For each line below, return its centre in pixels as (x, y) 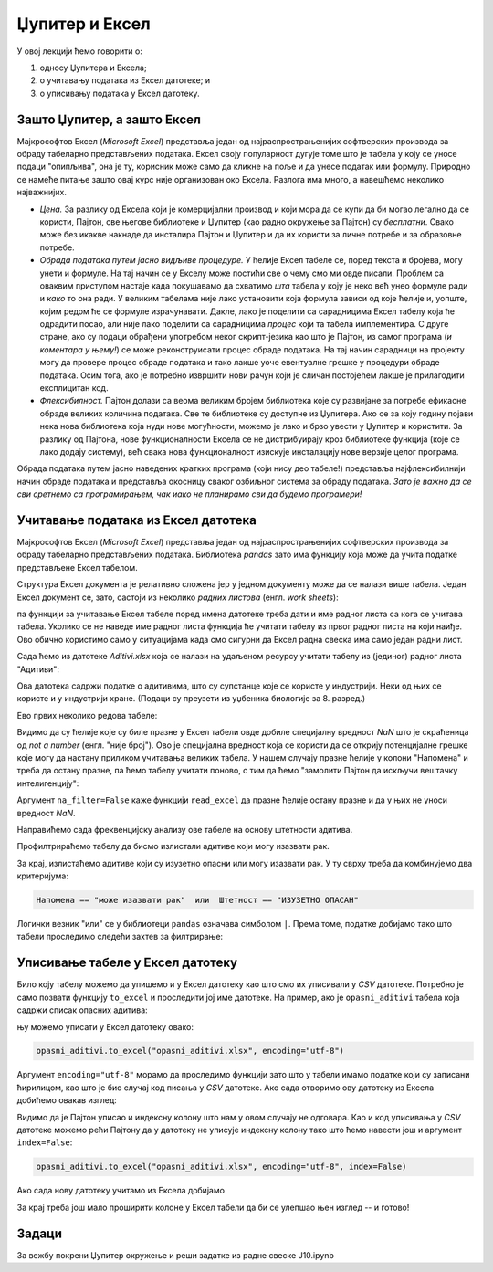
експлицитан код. (74, 388)
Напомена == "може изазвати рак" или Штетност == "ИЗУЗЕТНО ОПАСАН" (198, 900)
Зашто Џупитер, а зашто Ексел (109, 119)
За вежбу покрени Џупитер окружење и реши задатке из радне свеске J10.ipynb (176, 1255)
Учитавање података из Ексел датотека (137, 520)
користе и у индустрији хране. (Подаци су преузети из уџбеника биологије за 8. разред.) (191, 699)
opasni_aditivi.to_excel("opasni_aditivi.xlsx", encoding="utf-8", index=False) (221, 1167)
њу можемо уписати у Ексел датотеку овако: (105, 1026)
